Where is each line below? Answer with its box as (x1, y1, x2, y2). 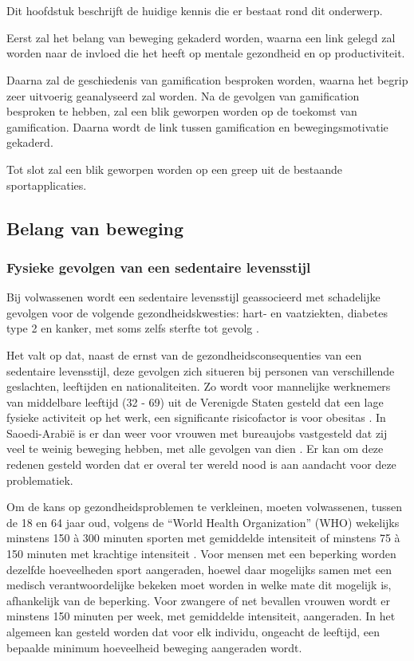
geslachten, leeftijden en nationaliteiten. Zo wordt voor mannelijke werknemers (6, 378, 391, 395)
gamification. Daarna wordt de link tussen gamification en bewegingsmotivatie (6, 118, 388, 135)
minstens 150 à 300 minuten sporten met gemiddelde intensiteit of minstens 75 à (6, 529, 400, 546)
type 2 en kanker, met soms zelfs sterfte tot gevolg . (6, 320, 259, 336)
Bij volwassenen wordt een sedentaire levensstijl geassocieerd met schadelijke (6, 289, 380, 305)
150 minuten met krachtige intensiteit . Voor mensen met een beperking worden (6, 545, 396, 562)
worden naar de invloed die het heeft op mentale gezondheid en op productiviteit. (6, 45, 405, 61)
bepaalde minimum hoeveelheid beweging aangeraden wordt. (6, 639, 302, 655)
